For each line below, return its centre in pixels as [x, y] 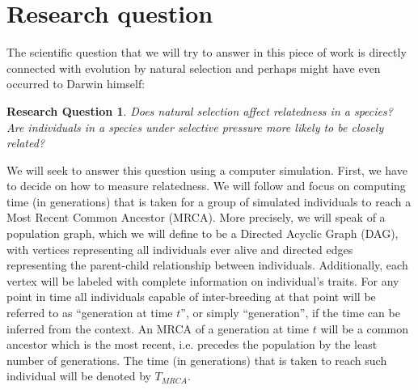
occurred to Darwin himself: [76, 84]
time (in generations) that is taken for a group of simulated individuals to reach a [209, 201]
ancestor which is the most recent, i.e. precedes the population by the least [192, 344]
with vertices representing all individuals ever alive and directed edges [180, 249]
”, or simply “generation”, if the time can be [290, 313]
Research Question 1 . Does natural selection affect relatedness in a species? [200, 110]
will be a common [364, 328]
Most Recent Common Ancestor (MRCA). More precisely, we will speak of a [196, 217]
